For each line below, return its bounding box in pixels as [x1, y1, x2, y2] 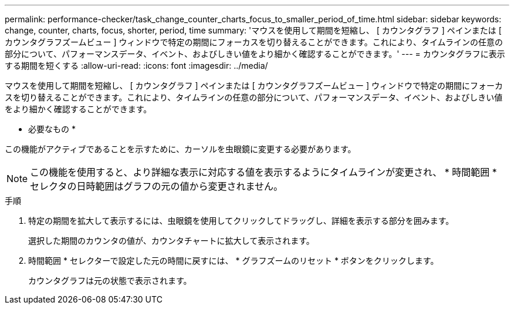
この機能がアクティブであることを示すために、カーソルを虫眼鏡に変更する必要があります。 [5, 144, 356, 154]
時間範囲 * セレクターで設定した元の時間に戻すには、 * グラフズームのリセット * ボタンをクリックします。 [28, 256, 439, 266]
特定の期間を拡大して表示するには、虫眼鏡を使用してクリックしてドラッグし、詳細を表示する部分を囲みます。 [28, 216, 454, 226]
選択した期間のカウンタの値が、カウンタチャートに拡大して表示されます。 [28, 236, 315, 246]
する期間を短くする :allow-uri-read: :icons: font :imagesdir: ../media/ [5, 61, 268, 70]
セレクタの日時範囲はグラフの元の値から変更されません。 [30, 180, 283, 192]
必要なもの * [28, 124, 76, 134]
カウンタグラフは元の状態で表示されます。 [28, 276, 192, 286]
